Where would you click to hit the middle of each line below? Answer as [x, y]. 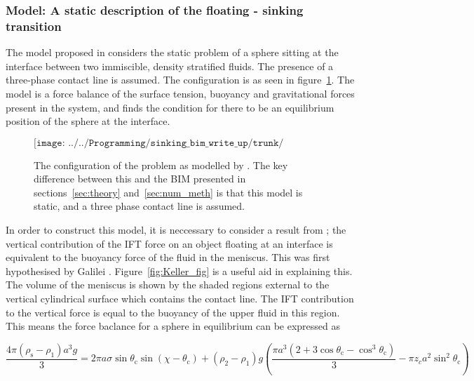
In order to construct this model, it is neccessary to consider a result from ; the [176, 230]
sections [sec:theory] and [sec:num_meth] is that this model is [168, 192]
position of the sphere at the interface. [88, 121]
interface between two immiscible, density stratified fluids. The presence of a [170, 66]
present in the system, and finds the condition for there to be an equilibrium [170, 107]
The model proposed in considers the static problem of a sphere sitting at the [172, 52]
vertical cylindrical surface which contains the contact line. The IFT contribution [180, 299]
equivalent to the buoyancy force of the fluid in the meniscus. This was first [168, 257]
